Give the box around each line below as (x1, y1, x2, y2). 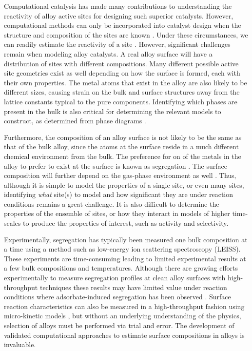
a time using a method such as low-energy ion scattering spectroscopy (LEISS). (4, 244, 241, 254)
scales (4, 218, 21, 228)
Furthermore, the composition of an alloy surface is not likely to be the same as (4, 132, 242, 142)
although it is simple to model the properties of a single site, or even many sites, (4, 179, 244, 190)
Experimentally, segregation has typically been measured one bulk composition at (4, 234, 248, 244)
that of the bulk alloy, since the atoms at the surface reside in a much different (4, 141, 239, 152)
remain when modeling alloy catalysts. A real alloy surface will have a (4, 48, 213, 58)
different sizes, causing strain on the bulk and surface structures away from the (4, 87, 240, 97)
